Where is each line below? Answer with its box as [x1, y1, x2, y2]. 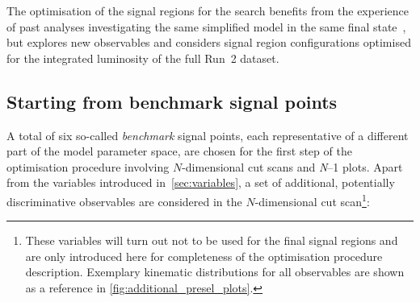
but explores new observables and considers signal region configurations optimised [6, 34, 411, 51]
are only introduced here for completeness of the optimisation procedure [25, 247, 383, 264]
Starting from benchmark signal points [6, 89, 338, 114]
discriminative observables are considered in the [6, 192, 242, 209]
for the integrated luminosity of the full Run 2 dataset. [6, 49, 279, 66]
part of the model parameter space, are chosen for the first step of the [6, 143, 352, 159]
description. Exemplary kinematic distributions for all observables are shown [25, 263, 405, 280]
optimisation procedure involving [6, 158, 170, 175]
